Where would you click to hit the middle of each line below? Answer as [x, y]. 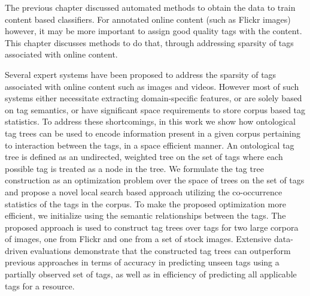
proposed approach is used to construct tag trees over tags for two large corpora [152, 227]
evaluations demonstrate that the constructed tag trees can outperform [160, 250]
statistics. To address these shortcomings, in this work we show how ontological [150, 121]
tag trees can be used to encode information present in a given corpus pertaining [153, 133]
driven [16, 250]
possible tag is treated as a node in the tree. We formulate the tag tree [134, 168]
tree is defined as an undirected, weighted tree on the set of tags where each [144, 157]
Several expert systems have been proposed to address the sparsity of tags [141, 74]
